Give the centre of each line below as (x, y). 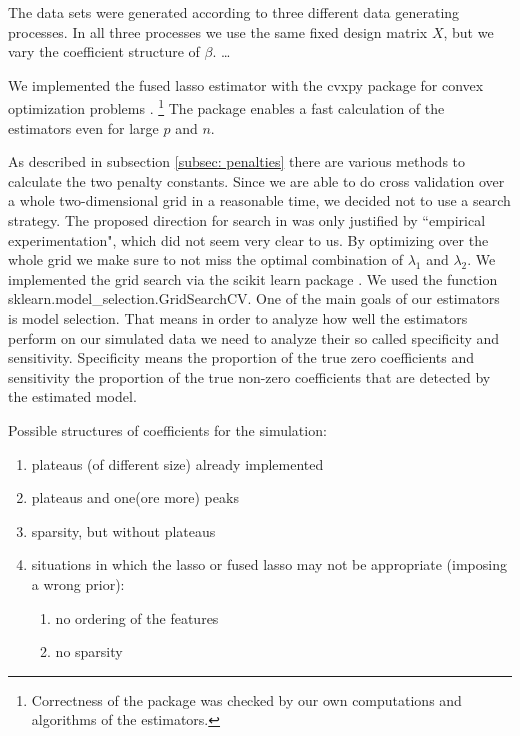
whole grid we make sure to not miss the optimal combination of (205, 259)
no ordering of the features (137, 617)
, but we (468, 31)
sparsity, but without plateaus (123, 530)
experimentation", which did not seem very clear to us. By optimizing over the (248, 239)
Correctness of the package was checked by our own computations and (246, 699)
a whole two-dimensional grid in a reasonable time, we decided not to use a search (259, 200)
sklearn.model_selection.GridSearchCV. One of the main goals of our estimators (254, 298)
